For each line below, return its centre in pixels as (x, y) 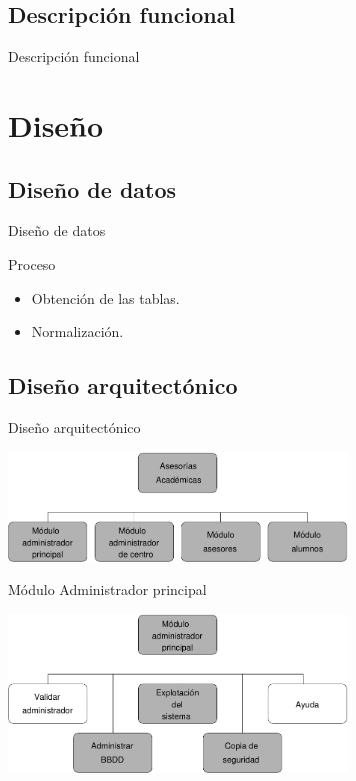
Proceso (32, 263)
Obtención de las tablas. (105, 297)
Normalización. (77, 331)
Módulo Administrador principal (107, 589)
